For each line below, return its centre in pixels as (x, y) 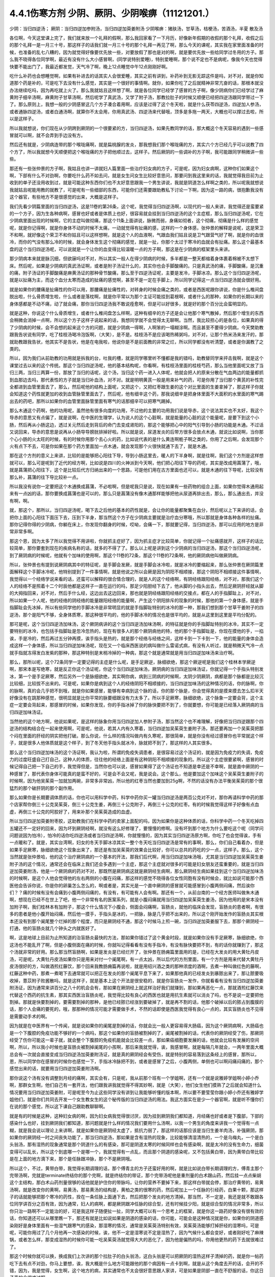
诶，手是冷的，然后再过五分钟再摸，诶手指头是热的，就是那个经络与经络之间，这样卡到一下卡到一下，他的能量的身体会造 (136, 638)
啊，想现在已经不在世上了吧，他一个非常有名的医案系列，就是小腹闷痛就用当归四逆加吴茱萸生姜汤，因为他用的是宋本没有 (136, 900)
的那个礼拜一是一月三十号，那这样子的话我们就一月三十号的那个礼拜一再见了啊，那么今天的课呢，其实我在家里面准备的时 (136, 45)
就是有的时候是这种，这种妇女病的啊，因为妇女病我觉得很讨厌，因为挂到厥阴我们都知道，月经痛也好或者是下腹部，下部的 (136, 1116)
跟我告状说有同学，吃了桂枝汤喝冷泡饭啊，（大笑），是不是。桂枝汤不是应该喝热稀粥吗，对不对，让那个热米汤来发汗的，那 (136, 335)
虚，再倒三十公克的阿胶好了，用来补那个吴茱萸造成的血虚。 (72, 812)
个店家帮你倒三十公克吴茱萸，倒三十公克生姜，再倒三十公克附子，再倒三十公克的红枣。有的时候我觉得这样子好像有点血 (134, 805)
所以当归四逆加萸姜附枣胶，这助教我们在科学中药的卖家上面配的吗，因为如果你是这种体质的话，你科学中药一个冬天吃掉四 (136, 821)
